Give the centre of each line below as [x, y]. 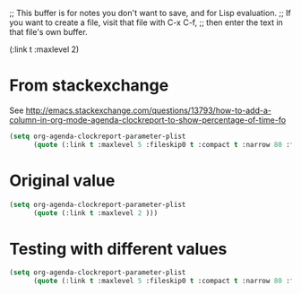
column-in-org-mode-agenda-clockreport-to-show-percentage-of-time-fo [148, 119]
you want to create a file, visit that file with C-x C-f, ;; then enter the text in [146, 22]
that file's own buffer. [48, 32]
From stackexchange [89, 86]
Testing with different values [118, 249]
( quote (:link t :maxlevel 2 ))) [95, 213]
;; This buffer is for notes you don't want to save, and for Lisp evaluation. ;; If [150, 13]
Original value [62, 181]
